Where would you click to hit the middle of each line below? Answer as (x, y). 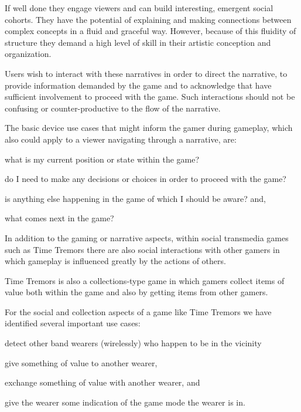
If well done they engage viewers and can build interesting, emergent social (139, 8)
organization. (28, 54)
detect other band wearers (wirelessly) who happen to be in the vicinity (133, 343)
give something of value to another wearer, (81, 362)
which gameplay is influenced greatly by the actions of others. (115, 261)
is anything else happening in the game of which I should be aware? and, (135, 198)
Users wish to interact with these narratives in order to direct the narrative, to (146, 73)
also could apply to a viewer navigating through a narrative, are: (121, 139)
